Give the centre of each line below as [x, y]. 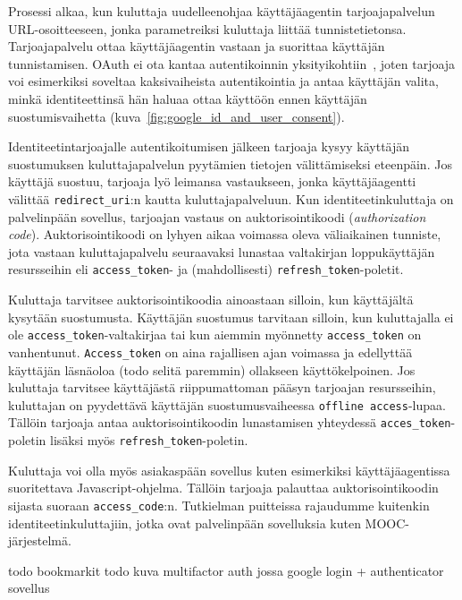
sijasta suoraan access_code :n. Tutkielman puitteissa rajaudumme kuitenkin [219, 505]
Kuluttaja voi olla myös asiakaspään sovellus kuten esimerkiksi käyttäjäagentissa [229, 470]
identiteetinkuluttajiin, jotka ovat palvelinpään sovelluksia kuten [185, 523]
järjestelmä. [40, 540]
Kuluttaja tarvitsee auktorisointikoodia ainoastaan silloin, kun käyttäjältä [211, 300]
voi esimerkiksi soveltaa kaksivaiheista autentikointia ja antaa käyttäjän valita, [223, 81]
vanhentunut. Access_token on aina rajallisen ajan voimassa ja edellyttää [210, 351]
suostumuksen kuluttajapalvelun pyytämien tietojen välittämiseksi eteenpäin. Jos [230, 163]
